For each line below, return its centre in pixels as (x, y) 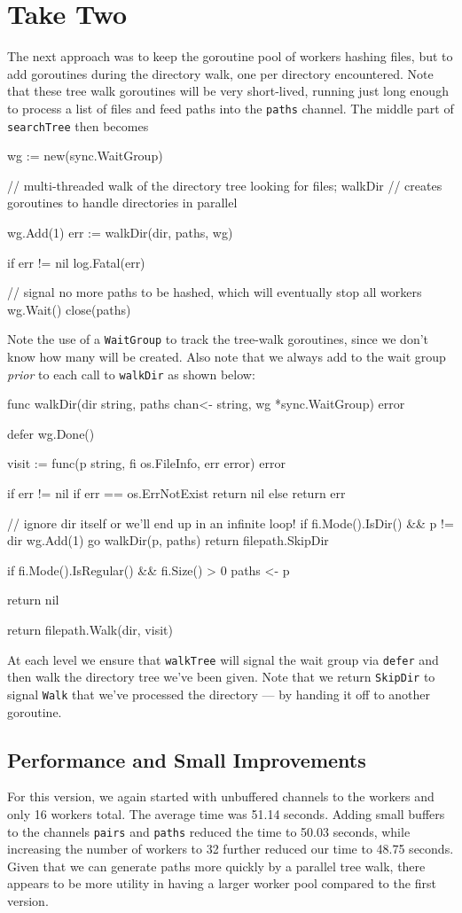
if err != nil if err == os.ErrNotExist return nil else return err (176, 493)
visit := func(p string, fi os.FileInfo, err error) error (146, 463)
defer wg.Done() (51, 433)
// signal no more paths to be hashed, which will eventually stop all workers (215, 292)
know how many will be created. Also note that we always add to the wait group (227, 357)
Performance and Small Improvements (187, 759)
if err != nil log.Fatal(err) (76, 262)
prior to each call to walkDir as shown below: (131, 374)
